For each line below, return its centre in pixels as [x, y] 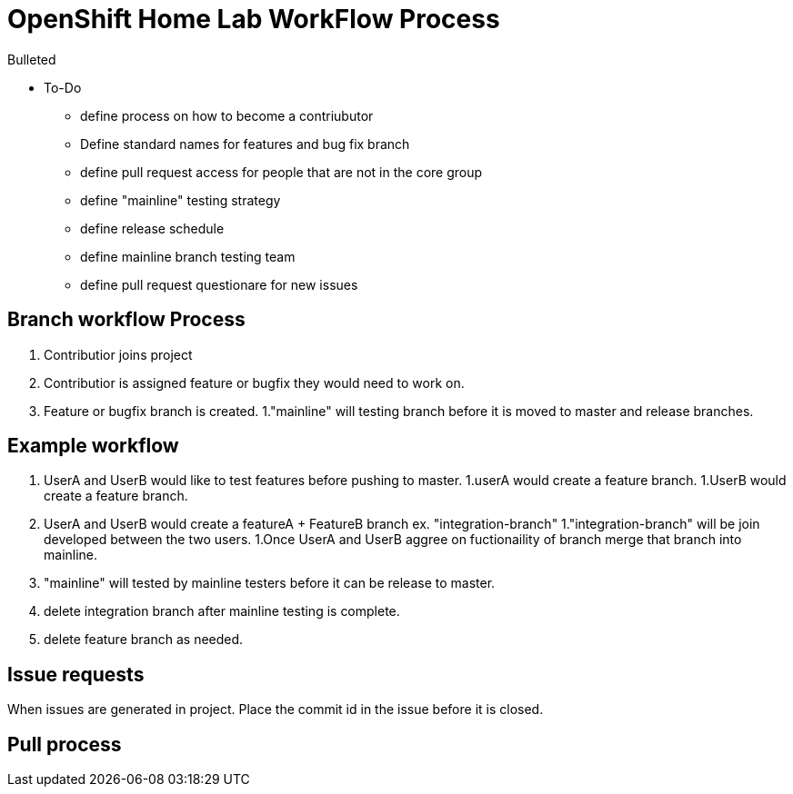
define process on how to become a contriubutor [227, 115]
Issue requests [76, 674]
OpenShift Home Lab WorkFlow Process [254, 19]
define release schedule [152, 228]
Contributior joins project [118, 354]
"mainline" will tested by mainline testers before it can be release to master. [270, 583]
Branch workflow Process [126, 320]
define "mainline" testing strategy [181, 200]
